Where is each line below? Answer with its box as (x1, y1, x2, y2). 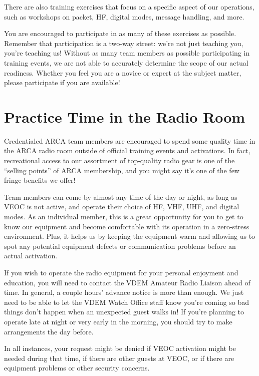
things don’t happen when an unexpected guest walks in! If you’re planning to (4, 306, 244, 317)
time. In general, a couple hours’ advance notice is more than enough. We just (4, 287, 244, 297)
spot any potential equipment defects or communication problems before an (4, 240, 236, 251)
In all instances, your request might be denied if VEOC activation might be (4, 343, 236, 353)
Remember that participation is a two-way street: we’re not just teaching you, (4, 38, 243, 48)
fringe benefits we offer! (4, 175, 76, 185)
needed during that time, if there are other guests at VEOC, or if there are (4, 352, 234, 363)
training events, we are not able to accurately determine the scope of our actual (4, 57, 248, 68)
